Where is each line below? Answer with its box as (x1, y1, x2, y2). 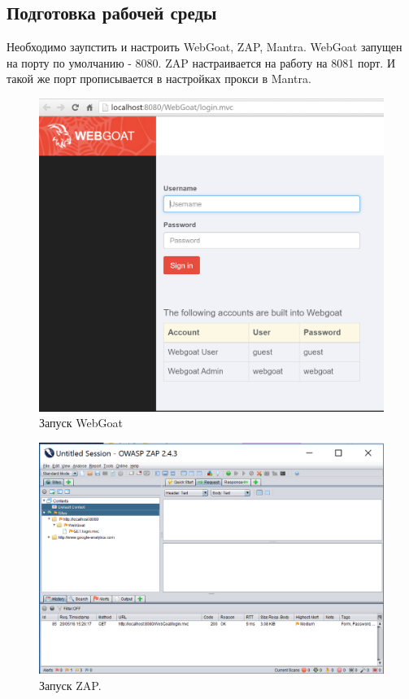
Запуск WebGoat (39, 414, 123, 431)
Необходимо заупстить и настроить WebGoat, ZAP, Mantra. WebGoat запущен (7, 38, 402, 55)
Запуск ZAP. (39, 676, 102, 693)
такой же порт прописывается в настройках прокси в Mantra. (7, 70, 311, 87)
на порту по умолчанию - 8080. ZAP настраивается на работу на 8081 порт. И (7, 54, 395, 71)
